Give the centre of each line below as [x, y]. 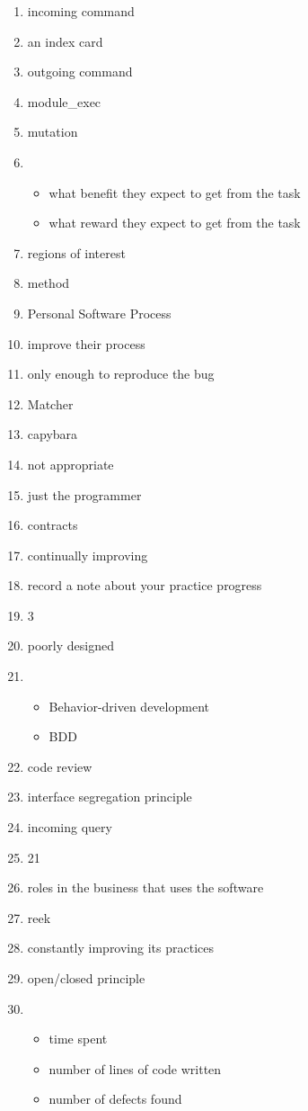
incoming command [81, 11]
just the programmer [84, 494]
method [48, 283]
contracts [53, 525]
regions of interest [76, 252]
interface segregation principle [110, 797]
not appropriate [70, 464]
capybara [53, 434]
